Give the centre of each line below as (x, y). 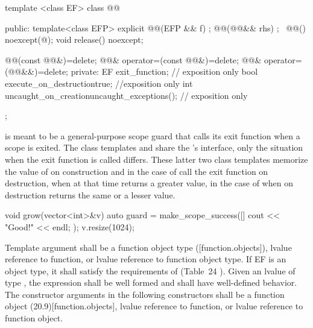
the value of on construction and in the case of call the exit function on (137, 171)
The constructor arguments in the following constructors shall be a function (145, 294)
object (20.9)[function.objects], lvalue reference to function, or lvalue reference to (154, 306)
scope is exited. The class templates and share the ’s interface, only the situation (154, 147)
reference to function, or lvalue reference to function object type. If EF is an (146, 259)
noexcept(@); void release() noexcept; (74, 39)
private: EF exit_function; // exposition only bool (164, 71)
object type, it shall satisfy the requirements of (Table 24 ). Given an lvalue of (150, 270)
